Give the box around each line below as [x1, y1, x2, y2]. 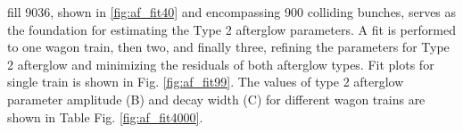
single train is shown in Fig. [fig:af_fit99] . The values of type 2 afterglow [7, 72, 404, 91]
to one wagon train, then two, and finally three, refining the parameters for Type [7, 37, 450, 56]
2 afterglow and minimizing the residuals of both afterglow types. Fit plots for [7, 54, 434, 73]
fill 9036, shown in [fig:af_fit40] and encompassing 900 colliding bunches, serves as [7, 3, 457, 21]
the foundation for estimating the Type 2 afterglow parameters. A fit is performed [7, 20, 456, 38]
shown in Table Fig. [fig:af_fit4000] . [7, 107, 203, 126]
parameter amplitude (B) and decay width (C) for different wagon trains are [7, 89, 426, 108]
